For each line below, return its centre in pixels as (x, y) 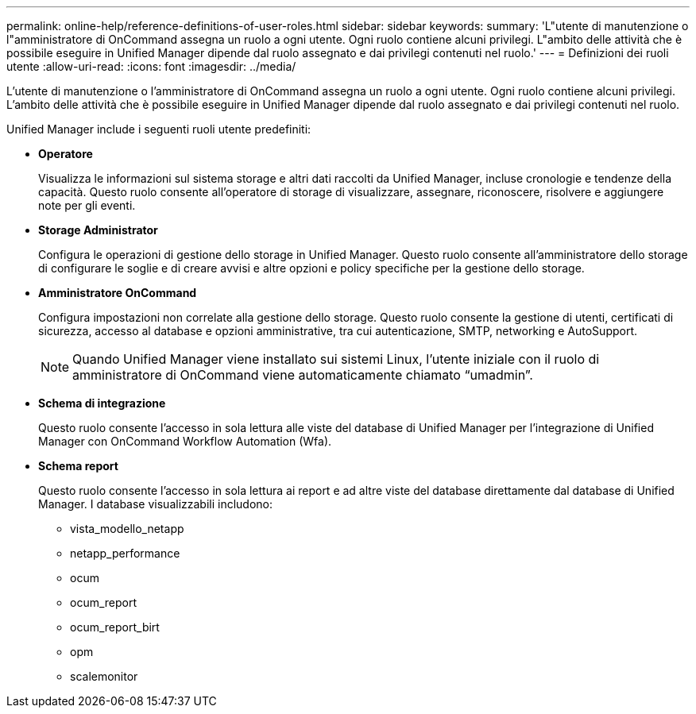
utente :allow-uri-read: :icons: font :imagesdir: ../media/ (151, 66)
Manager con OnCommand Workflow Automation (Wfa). (185, 441)
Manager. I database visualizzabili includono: (156, 504)
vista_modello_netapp (127, 529)
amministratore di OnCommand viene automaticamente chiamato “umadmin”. (303, 375)
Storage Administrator (98, 230)
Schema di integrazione (102, 403)
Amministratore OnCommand (118, 293)
